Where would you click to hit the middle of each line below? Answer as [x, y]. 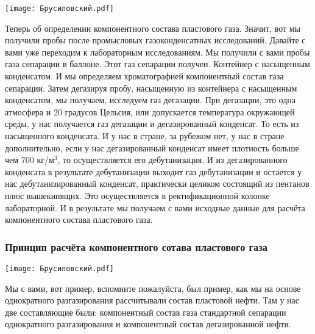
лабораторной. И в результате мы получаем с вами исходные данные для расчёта [155, 207]
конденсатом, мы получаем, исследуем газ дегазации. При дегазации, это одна [150, 100]
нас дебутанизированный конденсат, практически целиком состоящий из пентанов [157, 183]
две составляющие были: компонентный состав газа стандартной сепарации [146, 312]
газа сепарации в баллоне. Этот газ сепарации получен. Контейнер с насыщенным [157, 64]
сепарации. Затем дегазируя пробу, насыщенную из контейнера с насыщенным [151, 88]
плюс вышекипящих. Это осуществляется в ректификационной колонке [137, 195]
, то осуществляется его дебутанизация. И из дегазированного [172, 160]
